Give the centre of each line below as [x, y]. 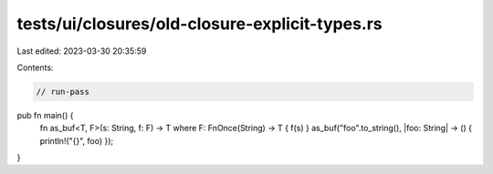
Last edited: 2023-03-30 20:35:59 [82, 51]
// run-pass [63, 92]
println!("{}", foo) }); [77, 140]
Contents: [35, 67]
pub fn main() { [45, 115]
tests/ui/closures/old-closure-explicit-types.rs [199, 24]
